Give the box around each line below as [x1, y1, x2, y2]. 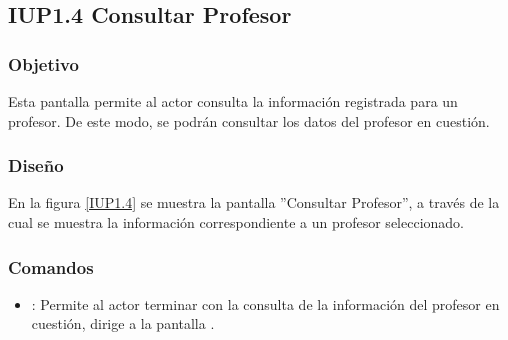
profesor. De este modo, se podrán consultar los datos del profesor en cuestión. [8, 110, 490, 131]
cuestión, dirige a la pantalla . [31, 313, 215, 334]
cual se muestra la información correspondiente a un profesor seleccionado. [8, 212, 464, 232]
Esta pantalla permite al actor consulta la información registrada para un [8, 91, 458, 111]
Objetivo [8, 51, 79, 76]
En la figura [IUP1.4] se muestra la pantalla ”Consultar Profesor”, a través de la [8, 192, 500, 213]
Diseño [8, 153, 64, 178]
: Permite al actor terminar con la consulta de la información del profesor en [31, 293, 500, 314]
